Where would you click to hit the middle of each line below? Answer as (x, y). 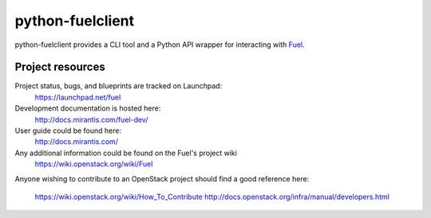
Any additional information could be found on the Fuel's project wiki (126, 153)
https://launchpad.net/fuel (78, 97)
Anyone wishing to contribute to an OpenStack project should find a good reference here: (162, 178)
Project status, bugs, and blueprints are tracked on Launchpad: (119, 86)
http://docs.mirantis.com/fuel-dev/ (91, 119)
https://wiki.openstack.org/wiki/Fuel (94, 164)
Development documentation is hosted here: (88, 108)
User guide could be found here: (68, 130)
